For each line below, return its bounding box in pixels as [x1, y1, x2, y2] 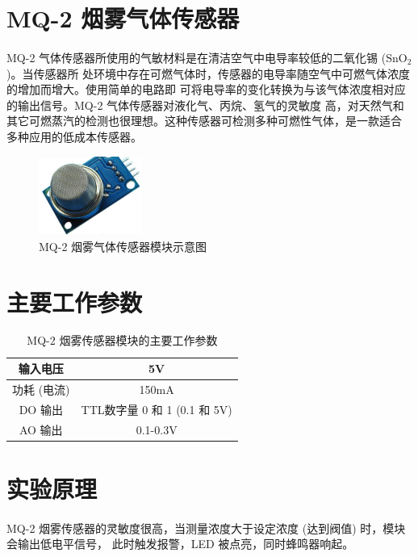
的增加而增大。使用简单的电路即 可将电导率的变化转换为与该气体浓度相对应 [6, 81, 406, 98]
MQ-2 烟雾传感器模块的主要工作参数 [27, 332, 218, 349]
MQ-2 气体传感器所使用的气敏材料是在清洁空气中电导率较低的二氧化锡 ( [6, 48, 387, 65]
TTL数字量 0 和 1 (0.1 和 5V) [81, 400, 232, 417]
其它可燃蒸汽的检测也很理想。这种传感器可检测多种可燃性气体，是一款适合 [6, 112, 402, 129]
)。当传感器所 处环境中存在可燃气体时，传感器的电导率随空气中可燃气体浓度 [6, 65, 411, 82]
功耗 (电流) [12, 380, 70, 397]
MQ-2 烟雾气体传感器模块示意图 [39, 237, 207, 254]
